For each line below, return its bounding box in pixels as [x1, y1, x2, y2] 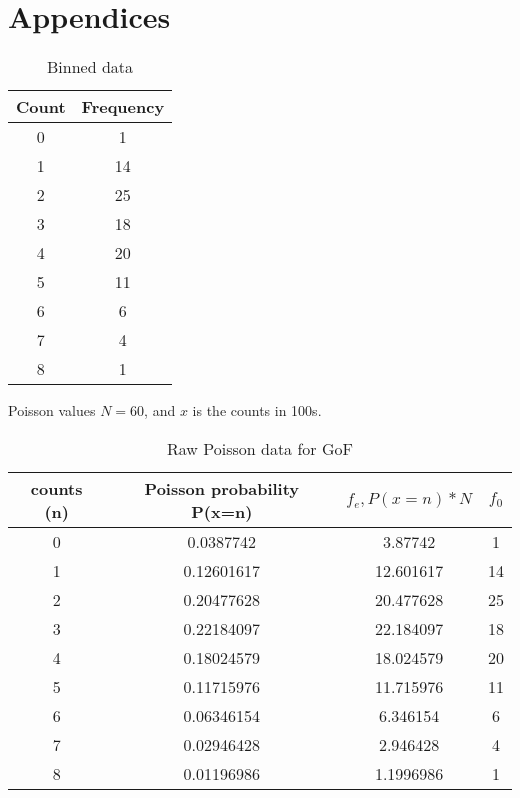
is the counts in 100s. [192, 400, 322, 421]
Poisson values [8, 400, 96, 421]
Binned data [47, 55, 134, 79]
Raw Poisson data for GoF [167, 436, 353, 460]
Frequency [81, 95, 165, 119]
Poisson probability [144, 476, 300, 500]
